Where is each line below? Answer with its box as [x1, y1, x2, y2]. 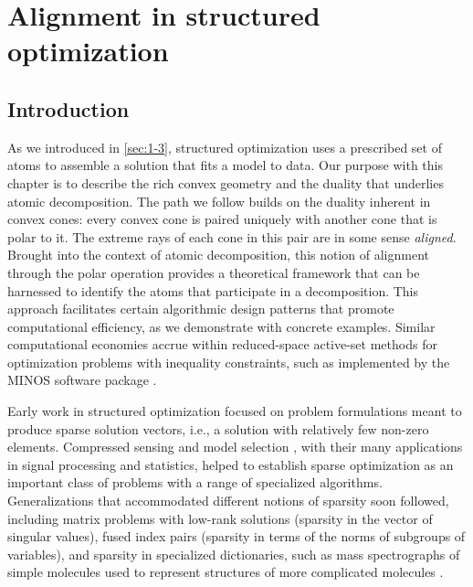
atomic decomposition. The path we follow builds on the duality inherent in [7, 191, 431, 210]
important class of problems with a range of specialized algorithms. [7, 473, 383, 492]
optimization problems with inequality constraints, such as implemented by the [7, 352, 450, 371]
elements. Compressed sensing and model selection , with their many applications [7, 437, 463, 456]
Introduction [7, 94, 130, 123]
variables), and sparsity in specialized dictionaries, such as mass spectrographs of [7, 544, 460, 563]
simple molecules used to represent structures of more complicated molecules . [7, 562, 444, 582]
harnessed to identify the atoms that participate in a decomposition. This [7, 281, 419, 300]
